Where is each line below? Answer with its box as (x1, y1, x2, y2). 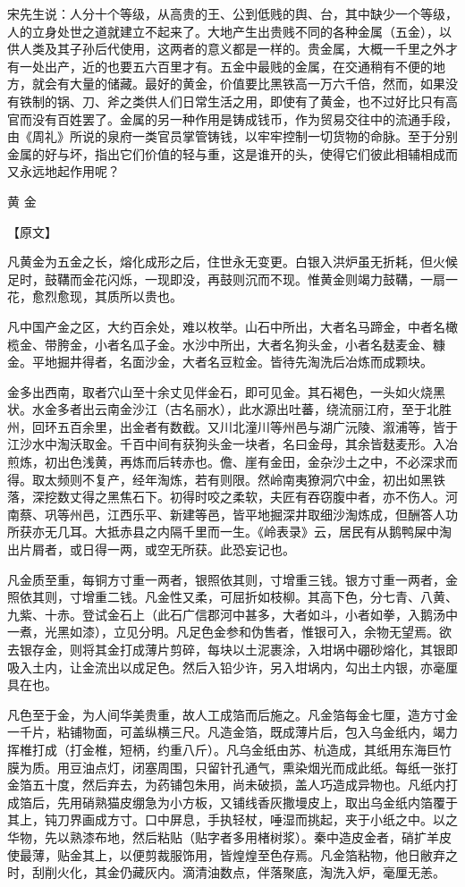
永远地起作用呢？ (19, 162, 120, 181)
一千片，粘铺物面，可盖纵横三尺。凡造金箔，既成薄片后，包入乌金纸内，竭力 (7, 722, 458, 741)
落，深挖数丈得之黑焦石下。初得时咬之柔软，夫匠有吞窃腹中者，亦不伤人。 (7, 487, 445, 506)
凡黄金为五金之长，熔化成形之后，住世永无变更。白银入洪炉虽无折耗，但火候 (7, 252, 458, 271)
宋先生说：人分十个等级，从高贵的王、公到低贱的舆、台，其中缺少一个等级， (7, 4, 458, 22)
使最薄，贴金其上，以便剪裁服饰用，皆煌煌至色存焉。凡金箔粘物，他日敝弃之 (7, 845, 458, 864)
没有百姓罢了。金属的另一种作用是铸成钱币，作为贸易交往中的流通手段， (31, 109, 458, 128)
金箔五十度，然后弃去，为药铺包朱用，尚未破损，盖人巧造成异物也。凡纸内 (7, 775, 445, 794)
